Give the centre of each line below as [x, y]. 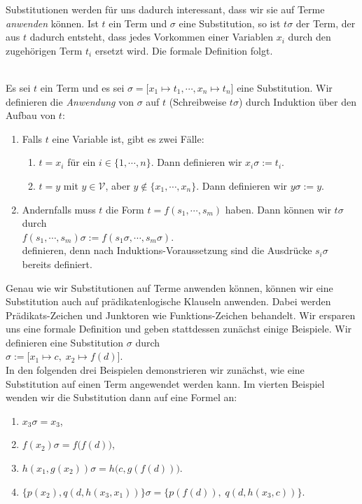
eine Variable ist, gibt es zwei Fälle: [128, 138]
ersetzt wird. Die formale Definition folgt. [184, 50]
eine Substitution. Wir [285, 87]
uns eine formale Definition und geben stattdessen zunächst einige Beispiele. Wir [179, 329]
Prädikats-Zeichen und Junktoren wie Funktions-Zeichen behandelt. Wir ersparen [181, 315]
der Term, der [326, 23]
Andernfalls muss [59, 209]
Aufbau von [31, 115]
